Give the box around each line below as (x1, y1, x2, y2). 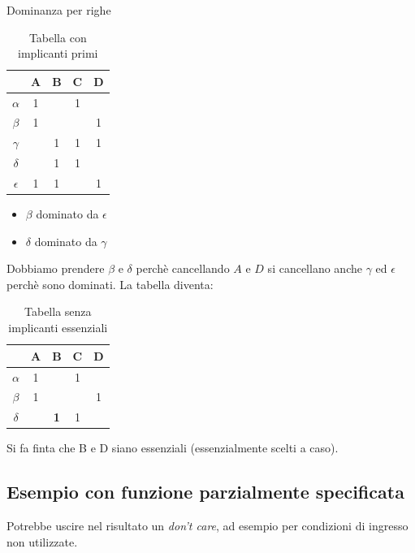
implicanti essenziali (8, 319, 108, 336)
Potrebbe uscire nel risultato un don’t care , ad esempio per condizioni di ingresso (6, 517, 409, 534)
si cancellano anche (267, 260, 362, 277)
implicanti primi (18, 45, 98, 62)
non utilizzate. (6, 533, 78, 550)
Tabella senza (24, 303, 92, 320)
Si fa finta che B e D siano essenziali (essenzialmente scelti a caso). (6, 439, 339, 456)
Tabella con (28, 28, 87, 45)
